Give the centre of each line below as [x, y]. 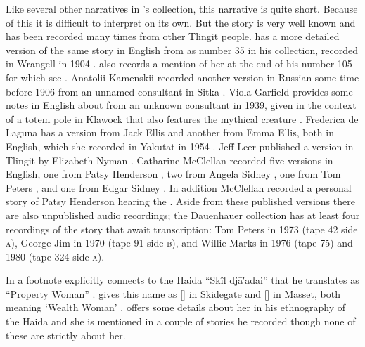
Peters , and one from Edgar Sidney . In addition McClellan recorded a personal [179, 187]
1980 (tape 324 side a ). [55, 256]
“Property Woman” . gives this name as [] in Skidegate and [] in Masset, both [173, 293]
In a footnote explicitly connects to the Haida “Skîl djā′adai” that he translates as [182, 280]
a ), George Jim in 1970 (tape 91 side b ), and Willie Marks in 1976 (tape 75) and [179, 243]
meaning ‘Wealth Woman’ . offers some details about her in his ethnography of [176, 307]
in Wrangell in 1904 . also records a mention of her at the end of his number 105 [179, 64]
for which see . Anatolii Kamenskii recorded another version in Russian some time [182, 77]
